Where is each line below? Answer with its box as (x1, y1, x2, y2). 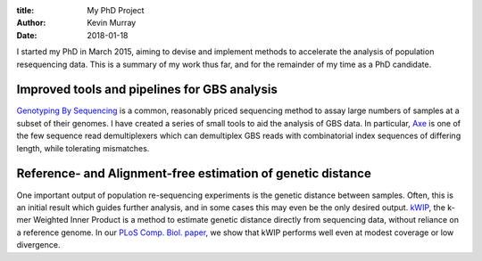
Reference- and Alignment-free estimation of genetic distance (16, 166, 372, 182)
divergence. (16, 240, 61, 250)
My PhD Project (87, 5, 145, 15)
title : (16, 5, 35, 15)
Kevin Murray (87, 18, 137, 29)
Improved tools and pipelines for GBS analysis (16, 82, 278, 97)
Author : (16, 18, 46, 29)
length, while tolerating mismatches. (16, 143, 150, 153)
